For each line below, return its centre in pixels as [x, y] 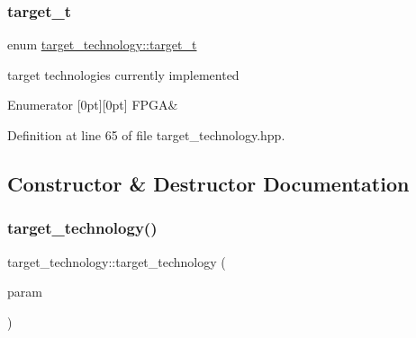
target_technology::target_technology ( [117, 261]
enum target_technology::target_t [102, 44]
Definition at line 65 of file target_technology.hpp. [146, 135]
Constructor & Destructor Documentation [208, 183]
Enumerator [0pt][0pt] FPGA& [93, 105]
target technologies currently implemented [123, 74]
